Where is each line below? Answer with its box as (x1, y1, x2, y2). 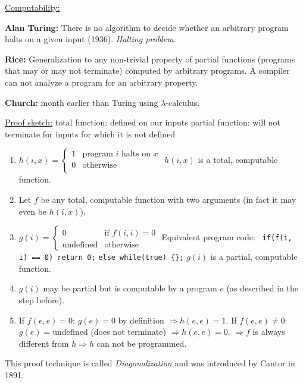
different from (18, 337, 69, 349)
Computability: (5, 1, 60, 13)
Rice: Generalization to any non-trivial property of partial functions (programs (5, 52, 295, 65)
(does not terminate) (90, 325, 166, 338)
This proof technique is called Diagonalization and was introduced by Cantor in (5, 357, 295, 369)
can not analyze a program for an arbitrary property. (5, 76, 198, 88)
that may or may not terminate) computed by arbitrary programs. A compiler (5, 64, 290, 77)
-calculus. (165, 96, 200, 108)
